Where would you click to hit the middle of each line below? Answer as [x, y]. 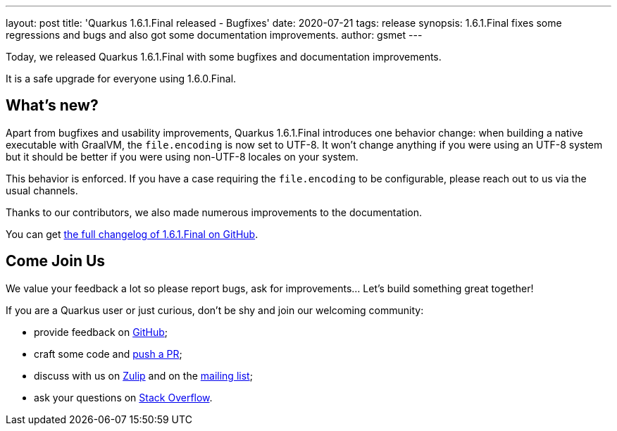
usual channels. [42, 190]
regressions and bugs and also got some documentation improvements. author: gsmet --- [214, 35]
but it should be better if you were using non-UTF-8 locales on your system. [182, 156]
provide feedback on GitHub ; [101, 332]
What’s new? [52, 106]
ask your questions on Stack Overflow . [123, 397]
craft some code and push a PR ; [108, 354]
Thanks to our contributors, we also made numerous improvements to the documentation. [214, 212]
